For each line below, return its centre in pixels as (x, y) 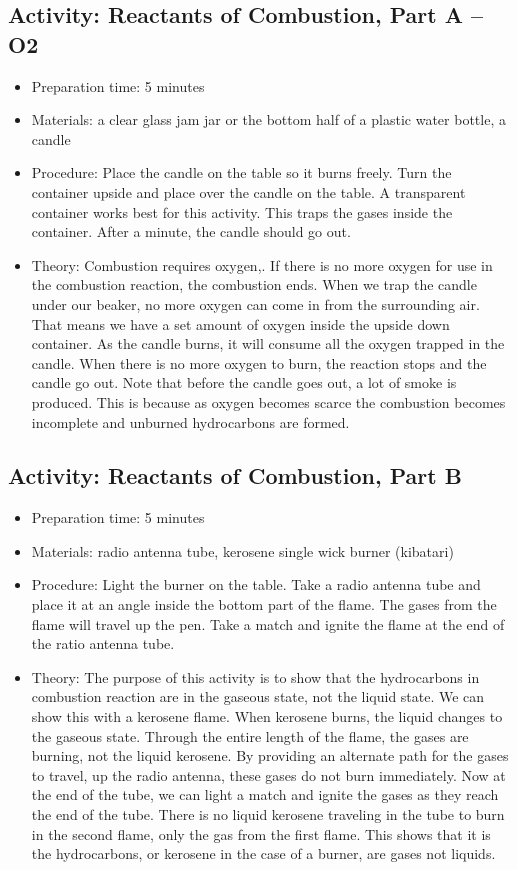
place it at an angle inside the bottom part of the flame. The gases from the (264, 604)
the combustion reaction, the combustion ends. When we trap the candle (254, 284)
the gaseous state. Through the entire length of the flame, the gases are (250, 735)
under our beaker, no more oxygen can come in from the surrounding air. (255, 303)
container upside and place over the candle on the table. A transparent (248, 191)
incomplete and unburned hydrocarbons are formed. (190, 421)
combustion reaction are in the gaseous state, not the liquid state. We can (258, 696)
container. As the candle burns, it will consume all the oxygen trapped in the (268, 343)
